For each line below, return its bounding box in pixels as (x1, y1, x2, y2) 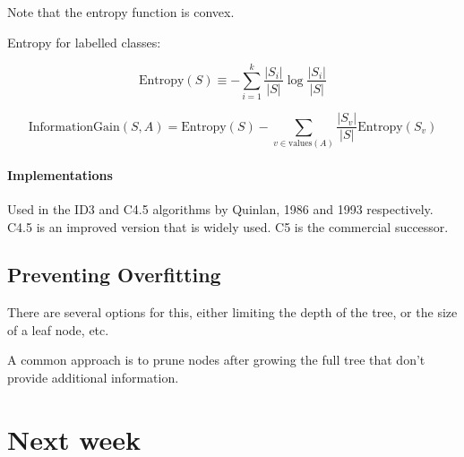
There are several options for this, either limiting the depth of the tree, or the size (7, 303, 458, 322)
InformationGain (28, 120, 120, 134)
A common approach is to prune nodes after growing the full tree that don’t (7, 350, 425, 369)
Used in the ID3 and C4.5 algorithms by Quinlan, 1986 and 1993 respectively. (7, 199, 434, 218)
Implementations (7, 165, 113, 184)
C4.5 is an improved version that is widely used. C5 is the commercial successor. (7, 217, 449, 236)
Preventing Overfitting (7, 261, 221, 289)
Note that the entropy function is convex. (7, 3, 235, 21)
